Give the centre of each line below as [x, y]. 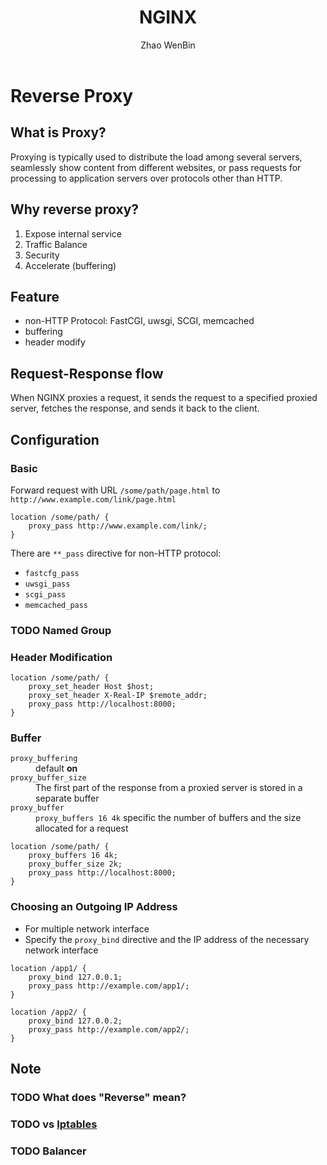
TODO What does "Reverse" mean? [98, 1097]
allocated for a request [82, 828]
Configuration [55, 439]
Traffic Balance [56, 244]
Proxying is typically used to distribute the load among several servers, [156, 157]
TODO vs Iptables [54, 1124]
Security [42, 255]
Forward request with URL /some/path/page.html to [115, 490]
